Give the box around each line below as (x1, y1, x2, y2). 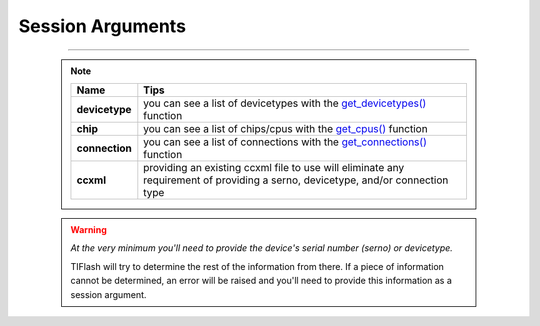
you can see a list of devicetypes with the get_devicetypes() (143, 96, 427, 110)
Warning (70, 223, 107, 235)
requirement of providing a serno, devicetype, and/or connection (143, 173, 449, 187)
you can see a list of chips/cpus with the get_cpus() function (143, 121, 429, 135)
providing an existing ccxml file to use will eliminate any (143, 160, 405, 174)
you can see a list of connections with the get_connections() (143, 135, 427, 149)
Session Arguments (18, 15, 187, 37)
